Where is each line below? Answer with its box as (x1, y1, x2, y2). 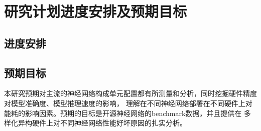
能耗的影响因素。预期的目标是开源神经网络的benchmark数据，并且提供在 (4, 107, 242, 118)
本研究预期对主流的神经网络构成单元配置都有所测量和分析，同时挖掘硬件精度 (4, 88, 257, 98)
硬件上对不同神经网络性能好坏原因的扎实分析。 (32, 117, 187, 128)
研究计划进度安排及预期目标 (4, 1, 187, 21)
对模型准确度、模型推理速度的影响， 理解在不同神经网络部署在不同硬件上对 (4, 97, 252, 108)
